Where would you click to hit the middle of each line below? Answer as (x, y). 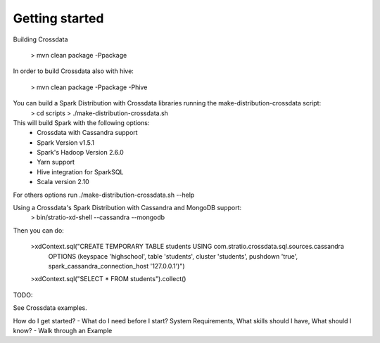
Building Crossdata (40, 39)
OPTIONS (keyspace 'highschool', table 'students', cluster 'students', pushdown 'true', (173, 256)
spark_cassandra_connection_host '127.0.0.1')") (117, 266)
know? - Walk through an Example (63, 330)
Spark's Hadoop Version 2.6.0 (81, 153)
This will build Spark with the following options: (81, 122)
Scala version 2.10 (63, 182)
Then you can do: (39, 230)
